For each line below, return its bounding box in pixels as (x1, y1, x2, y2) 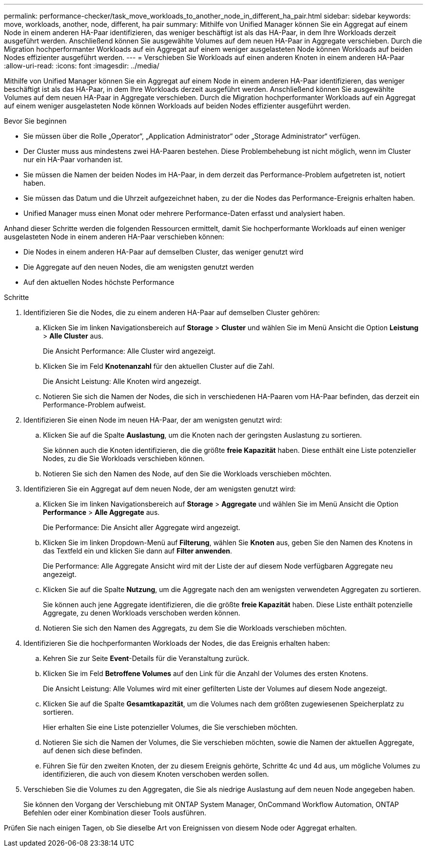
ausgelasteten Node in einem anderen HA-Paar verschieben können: (4, 233, 224, 241)
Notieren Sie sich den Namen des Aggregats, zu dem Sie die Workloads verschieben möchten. (43, 624, 347, 632)
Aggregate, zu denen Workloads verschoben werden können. (43, 609, 240, 617)
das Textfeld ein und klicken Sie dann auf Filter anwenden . (43, 547, 233, 555)
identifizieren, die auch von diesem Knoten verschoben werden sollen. (43, 770, 269, 778)
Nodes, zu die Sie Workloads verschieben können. (43, 454, 205, 463)
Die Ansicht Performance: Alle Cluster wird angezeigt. (43, 347, 215, 355)
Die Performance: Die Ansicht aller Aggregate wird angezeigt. (43, 523, 240, 532)
